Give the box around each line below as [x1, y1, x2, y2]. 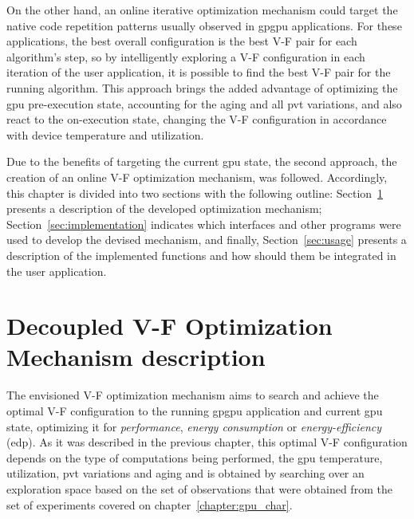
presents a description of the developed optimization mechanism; [6, 200, 322, 217]
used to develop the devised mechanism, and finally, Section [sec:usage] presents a [6, 231, 407, 248]
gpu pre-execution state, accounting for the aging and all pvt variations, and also [6, 95, 402, 112]
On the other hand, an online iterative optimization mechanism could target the [6, 2, 398, 18]
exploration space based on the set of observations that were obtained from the [6, 480, 392, 497]
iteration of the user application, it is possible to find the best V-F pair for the [6, 64, 391, 81]
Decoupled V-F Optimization [6, 309, 333, 342]
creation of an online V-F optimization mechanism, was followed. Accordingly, [6, 168, 388, 185]
